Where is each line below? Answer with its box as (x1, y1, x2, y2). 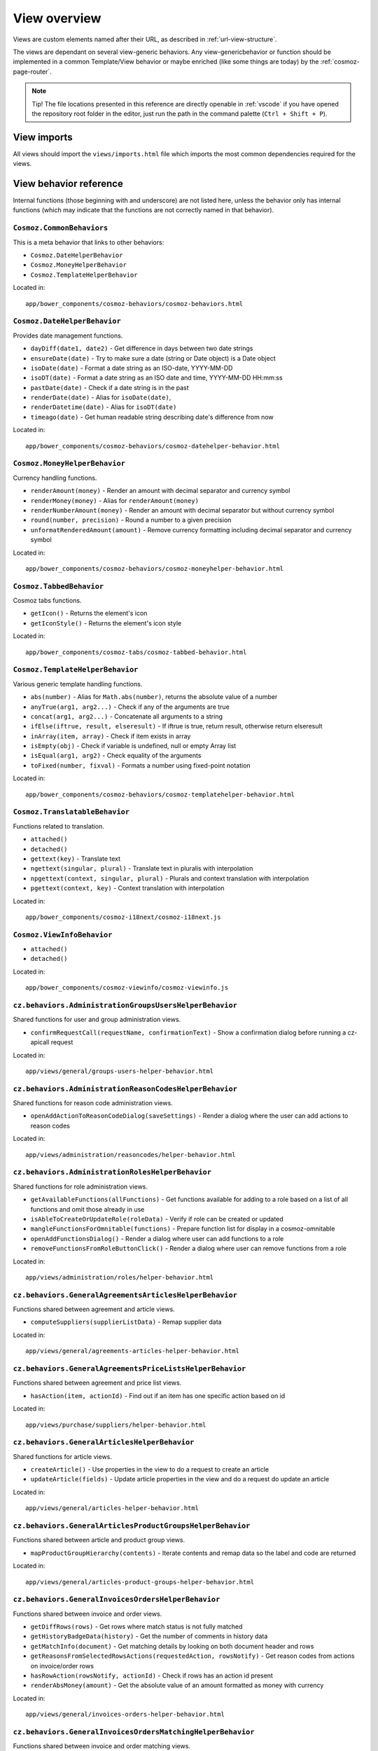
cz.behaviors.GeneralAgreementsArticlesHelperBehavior (13, 1290, 238, 1299)
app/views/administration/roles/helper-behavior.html (25, 1273, 213, 1281)
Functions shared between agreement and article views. (13, 1305, 175, 1313)
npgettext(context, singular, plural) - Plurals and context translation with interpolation (30, 874, 309, 883)
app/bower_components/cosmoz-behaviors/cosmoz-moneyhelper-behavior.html (25, 565, 284, 572)
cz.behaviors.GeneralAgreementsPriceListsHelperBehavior (13, 1364, 246, 1373)
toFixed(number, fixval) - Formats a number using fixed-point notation (30, 761, 251, 770)
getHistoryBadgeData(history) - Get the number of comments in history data (30, 1632, 268, 1640)
